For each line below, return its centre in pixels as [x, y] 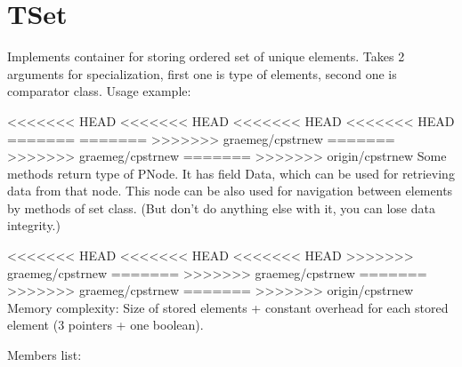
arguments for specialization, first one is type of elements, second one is [202, 73]
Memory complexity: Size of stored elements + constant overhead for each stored [228, 307]
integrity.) [34, 225]
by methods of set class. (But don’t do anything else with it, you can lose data [221, 207]
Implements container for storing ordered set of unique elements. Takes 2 [206, 56]
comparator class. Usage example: [99, 91]
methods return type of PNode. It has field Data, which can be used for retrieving [231, 173]
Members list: [45, 355]
